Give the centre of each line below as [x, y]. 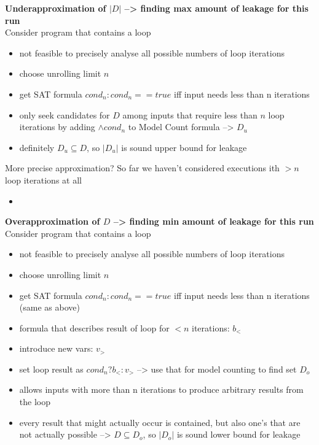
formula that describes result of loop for [94, 327]
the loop [35, 402]
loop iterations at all [43, 180]
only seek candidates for [65, 114]
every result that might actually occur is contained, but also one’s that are [160, 422]
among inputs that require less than [190, 114]
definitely [37, 147]
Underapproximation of [56, 8]
